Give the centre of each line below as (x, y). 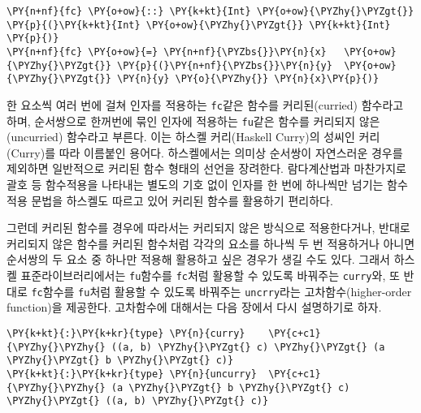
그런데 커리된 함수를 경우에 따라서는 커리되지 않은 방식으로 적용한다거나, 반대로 (208, 228)
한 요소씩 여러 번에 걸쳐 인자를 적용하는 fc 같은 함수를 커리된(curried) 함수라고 (205, 104)
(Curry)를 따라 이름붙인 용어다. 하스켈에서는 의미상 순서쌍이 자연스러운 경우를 (205, 152)
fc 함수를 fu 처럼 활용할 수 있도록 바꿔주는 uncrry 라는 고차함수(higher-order (221, 291)
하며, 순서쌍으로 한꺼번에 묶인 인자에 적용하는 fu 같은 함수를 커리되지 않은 (193, 120)
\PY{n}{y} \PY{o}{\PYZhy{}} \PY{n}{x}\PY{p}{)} (248, 79)
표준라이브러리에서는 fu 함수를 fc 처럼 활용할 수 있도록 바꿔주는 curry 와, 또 (210, 275)
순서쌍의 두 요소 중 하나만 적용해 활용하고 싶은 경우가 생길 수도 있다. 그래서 (198, 259)
